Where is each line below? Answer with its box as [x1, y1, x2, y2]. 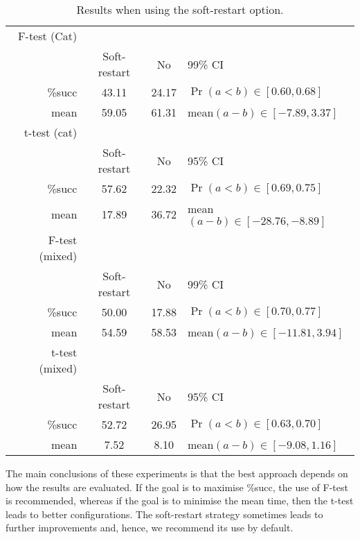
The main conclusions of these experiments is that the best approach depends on [6, 466, 348, 480]
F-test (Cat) [18, 28, 78, 44]
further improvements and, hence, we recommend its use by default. [6, 520, 294, 535]
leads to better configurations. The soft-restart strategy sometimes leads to [6, 506, 323, 521]
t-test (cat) [24, 124, 78, 140]
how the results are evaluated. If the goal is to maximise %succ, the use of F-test [6, 479, 348, 494]
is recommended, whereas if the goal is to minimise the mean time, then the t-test [6, 493, 354, 508]
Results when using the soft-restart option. [76, 1, 284, 17]
